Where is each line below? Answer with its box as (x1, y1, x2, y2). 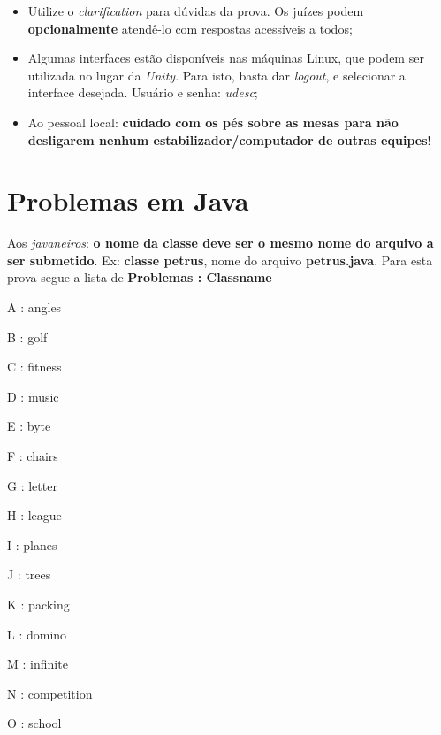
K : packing (7, 595, 70, 613)
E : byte (7, 417, 51, 435)
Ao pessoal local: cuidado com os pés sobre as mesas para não (27, 112, 399, 131)
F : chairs (7, 447, 58, 465)
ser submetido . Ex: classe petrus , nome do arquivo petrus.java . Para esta (7, 250, 433, 269)
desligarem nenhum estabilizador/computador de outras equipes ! (27, 130, 431, 149)
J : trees (7, 565, 51, 584)
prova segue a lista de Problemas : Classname (7, 268, 272, 287)
